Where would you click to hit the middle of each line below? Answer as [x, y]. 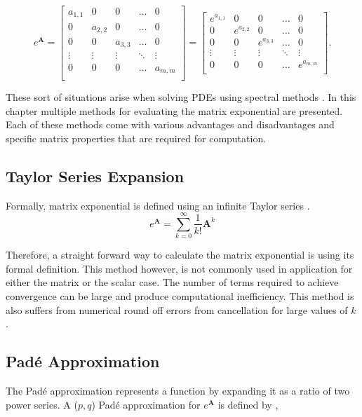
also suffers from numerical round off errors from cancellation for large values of [177, 309]
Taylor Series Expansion [95, 176]
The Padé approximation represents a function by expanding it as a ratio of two [178, 391]
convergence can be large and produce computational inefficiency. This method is [180, 296]
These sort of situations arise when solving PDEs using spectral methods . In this [181, 97]
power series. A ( [42, 404]
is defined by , [248, 404]
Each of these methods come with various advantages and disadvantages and [170, 124]
